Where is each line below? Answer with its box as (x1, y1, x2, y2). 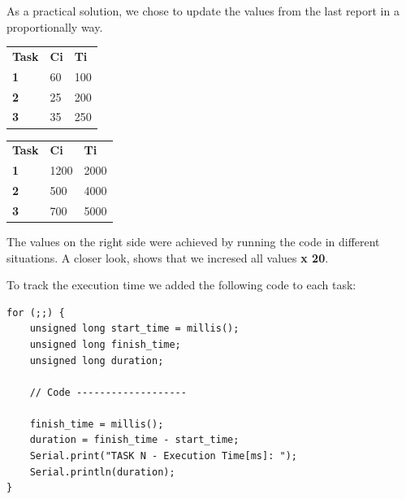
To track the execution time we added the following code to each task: (6, 276, 356, 293)
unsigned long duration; (29, 354, 164, 367)
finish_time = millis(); (29, 418, 164, 430)
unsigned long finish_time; (29, 338, 181, 350)
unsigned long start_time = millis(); (29, 323, 240, 335)
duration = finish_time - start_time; (29, 434, 240, 446)
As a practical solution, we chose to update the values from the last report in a (6, 2, 400, 19)
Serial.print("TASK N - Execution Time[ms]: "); (29, 450, 297, 462)
